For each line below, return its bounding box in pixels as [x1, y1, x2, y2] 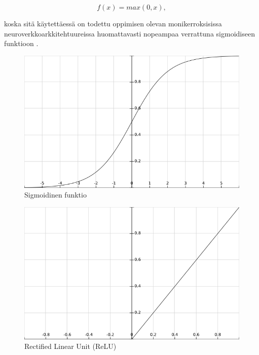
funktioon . [4, 38, 39, 49]
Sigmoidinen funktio [24, 189, 87, 200]
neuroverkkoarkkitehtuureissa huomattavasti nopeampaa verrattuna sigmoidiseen [4, 28, 255, 38]
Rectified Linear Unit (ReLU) [24, 341, 117, 351]
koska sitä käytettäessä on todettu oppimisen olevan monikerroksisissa [4, 18, 222, 28]
